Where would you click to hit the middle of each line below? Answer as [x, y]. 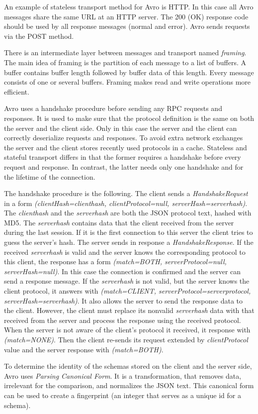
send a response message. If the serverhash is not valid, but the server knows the [127, 281]
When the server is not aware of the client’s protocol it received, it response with [127, 330]
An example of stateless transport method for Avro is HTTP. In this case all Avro [129, 6]
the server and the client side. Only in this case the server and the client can [121, 128]
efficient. [17, 91]
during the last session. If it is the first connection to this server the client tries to [129, 232]
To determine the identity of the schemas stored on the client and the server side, [128, 366]
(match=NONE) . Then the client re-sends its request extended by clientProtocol [126, 339]
